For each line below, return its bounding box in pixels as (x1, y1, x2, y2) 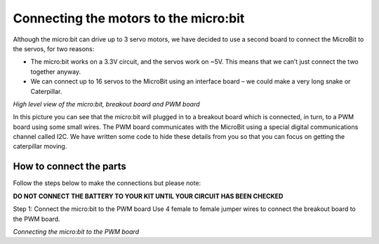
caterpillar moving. (13, 142, 67, 151)
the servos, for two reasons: (13, 44, 95, 53)
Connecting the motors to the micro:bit (13, 11, 245, 26)
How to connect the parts (13, 161, 126, 172)
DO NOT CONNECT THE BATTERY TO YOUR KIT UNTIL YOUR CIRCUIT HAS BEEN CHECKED (13, 191, 284, 200)
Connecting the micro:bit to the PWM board (13, 227, 140, 236)
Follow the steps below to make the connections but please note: (13, 179, 201, 187)
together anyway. (30, 67, 81, 76)
